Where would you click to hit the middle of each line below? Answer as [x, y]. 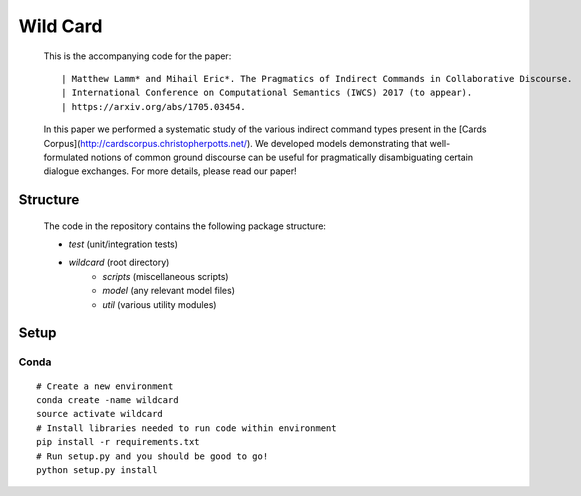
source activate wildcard [100, 414]
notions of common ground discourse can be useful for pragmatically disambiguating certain [282, 157]
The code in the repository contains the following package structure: [185, 226]
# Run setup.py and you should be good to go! [152, 456]
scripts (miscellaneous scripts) [165, 276]
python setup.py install [97, 469]
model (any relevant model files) [168, 291]
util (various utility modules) [159, 304]
